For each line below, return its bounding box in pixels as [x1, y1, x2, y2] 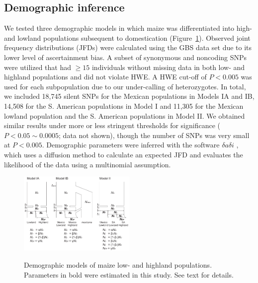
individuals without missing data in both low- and [91, 62, 245, 72]
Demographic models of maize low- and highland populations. [24, 260, 212, 270]
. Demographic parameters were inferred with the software [42, 140, 220, 150]
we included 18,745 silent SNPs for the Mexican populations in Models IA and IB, [4, 91, 255, 101]
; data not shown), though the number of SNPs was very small [59, 130, 250, 140]
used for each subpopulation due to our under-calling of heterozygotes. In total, [4, 81, 246, 91]
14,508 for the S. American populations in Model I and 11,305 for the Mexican [4, 100, 244, 111]
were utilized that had [4, 62, 71, 72]
